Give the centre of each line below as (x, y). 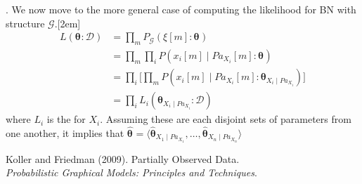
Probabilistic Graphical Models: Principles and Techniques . (131, 172)
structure (25, 23)
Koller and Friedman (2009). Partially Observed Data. (123, 158)
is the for (66, 119)
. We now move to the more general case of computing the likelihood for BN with (181, 9)
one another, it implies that (65, 132)
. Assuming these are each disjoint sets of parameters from (226, 119)
